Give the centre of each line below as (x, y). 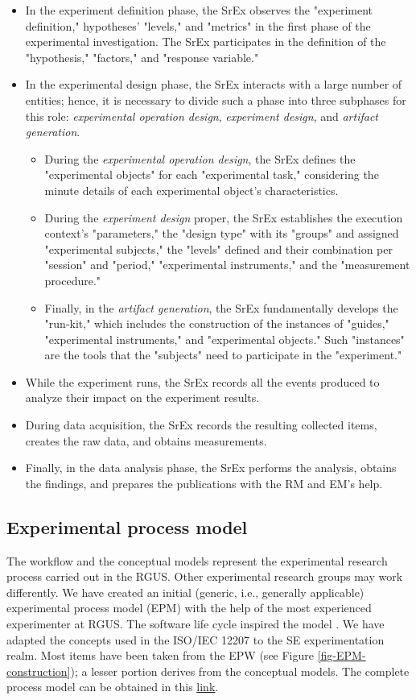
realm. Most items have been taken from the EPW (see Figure (161, 655)
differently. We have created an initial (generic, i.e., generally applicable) (185, 592)
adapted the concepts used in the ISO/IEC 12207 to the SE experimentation (196, 639)
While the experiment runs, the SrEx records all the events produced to (202, 381)
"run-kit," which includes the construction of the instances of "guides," (217, 323)
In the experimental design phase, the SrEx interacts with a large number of (214, 84)
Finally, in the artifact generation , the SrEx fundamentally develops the (221, 307)
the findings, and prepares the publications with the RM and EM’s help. (204, 483)
